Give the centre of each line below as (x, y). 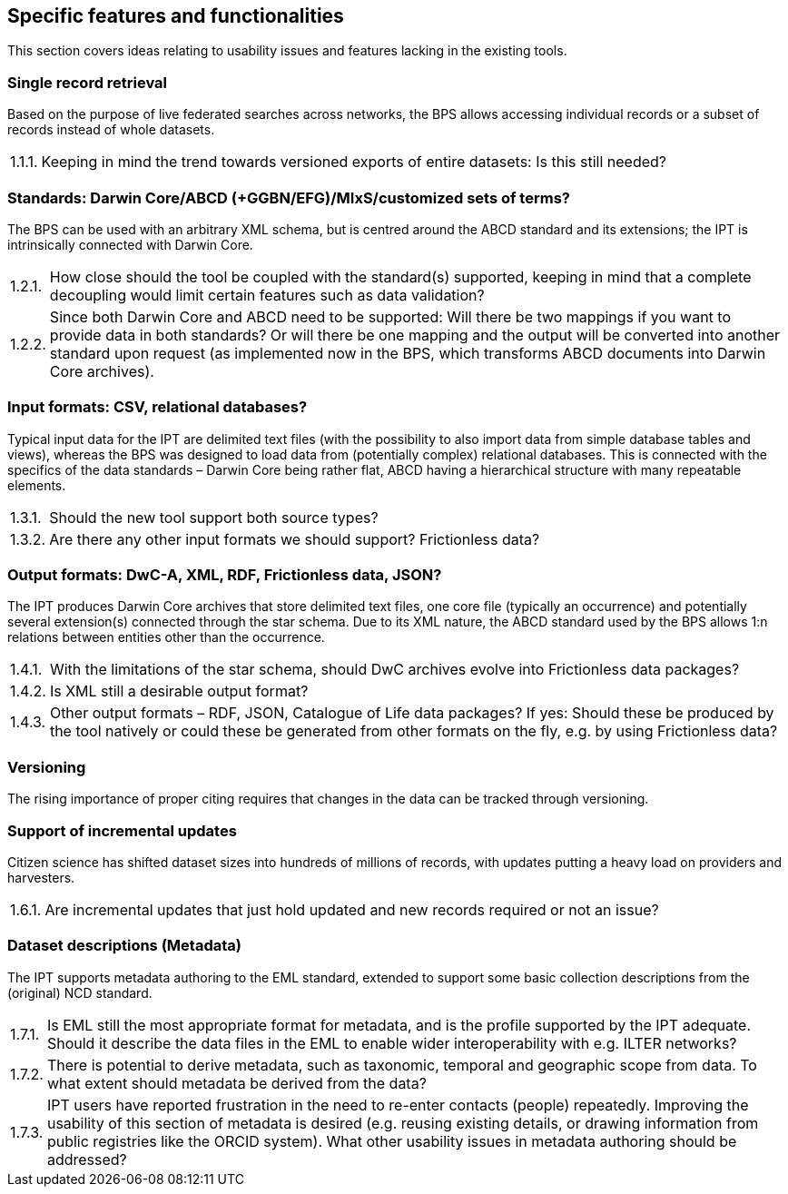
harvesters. (41, 877)
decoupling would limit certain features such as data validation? (267, 295)
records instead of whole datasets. (111, 130)
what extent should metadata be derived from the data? (236, 1083)
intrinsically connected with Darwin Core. (130, 244)
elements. (37, 485)
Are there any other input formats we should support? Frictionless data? (295, 539)
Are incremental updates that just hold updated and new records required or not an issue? (352, 909)
